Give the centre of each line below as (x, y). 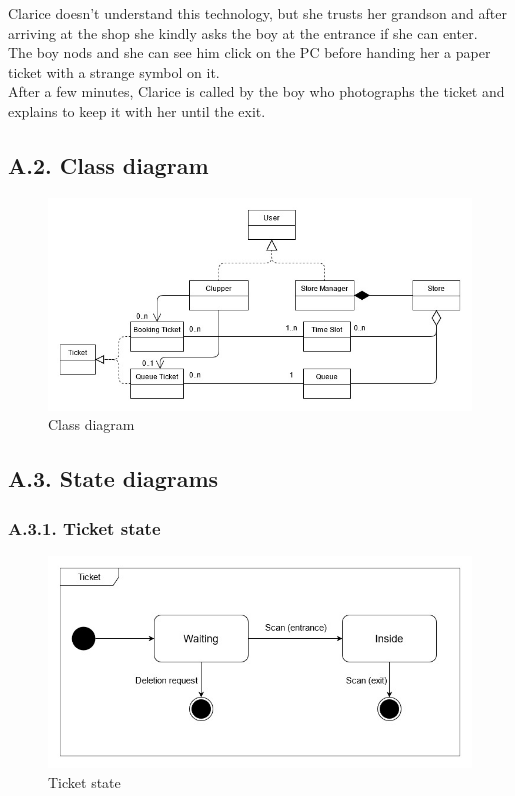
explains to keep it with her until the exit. (137, 110)
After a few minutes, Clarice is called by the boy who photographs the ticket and (256, 91)
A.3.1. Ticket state (84, 527)
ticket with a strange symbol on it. (114, 71)
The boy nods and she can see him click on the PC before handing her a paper (249, 52)
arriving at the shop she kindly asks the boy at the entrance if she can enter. (243, 32)
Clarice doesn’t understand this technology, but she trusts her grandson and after (257, 13)
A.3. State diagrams (113, 478)
